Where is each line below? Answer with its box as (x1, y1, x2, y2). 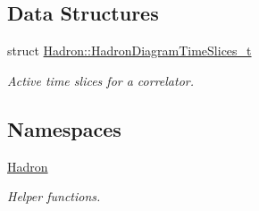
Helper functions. (7, 187, 101, 206)
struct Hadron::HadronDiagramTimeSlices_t (7, 41, 252, 60)
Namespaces (7, 114, 121, 142)
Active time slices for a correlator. (7, 71, 195, 89)
